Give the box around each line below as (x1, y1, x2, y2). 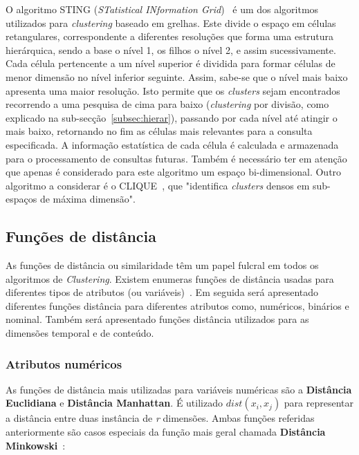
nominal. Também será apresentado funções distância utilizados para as (6, 312, 309, 326)
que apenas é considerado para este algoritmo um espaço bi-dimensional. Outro (6, 165, 342, 179)
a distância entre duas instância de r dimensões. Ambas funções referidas (6, 411, 315, 425)
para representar (284, 396, 354, 410)
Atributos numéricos (6, 355, 122, 372)
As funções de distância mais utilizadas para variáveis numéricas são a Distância (6, 382, 352, 396)
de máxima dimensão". (39, 192, 136, 206)
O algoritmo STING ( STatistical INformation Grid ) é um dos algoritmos (6, 2, 319, 16)
